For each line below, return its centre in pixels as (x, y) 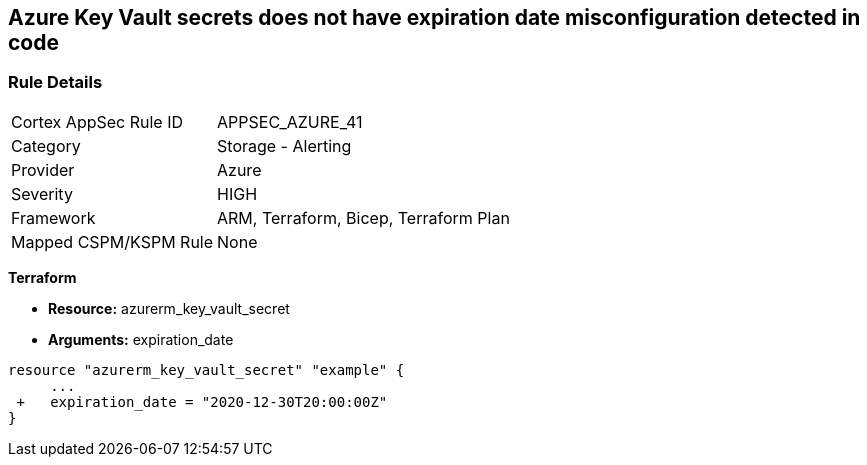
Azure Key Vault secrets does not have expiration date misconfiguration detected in (434, 17)
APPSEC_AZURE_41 (290, 121)
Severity (42, 193)
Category (46, 145)
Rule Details (55, 82)
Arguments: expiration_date (141, 339)
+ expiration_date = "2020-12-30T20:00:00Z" (202, 401)
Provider (43, 169)
